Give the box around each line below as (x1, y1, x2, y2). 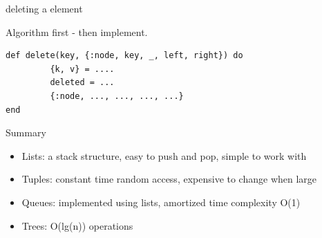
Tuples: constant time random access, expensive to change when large (21, 172, 317, 186)
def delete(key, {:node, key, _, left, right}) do (6, 51, 243, 61)
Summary (6, 125, 46, 140)
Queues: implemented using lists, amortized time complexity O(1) (21, 194, 301, 209)
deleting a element (6, 1, 83, 15)
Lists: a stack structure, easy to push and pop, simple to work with (21, 148, 307, 163)
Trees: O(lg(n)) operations (21, 218, 133, 232)
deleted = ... (50, 77, 115, 88)
